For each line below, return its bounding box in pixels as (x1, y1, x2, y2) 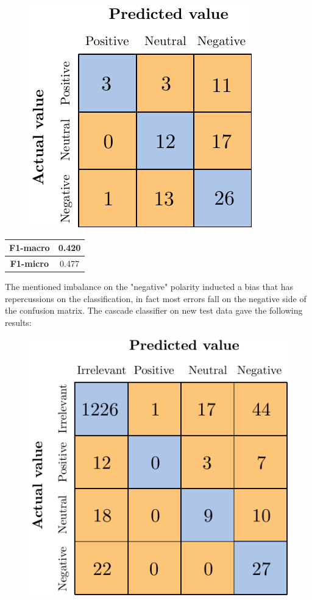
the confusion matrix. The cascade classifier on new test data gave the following (5, 304, 303, 317)
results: (5, 316, 32, 328)
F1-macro (9, 241, 50, 254)
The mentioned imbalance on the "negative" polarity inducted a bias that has (5, 280, 294, 293)
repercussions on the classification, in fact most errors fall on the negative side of (5, 292, 307, 305)
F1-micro (10, 256, 49, 269)
